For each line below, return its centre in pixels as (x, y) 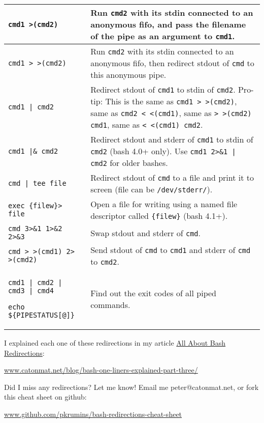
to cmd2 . (105, 261)
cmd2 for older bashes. (129, 163)
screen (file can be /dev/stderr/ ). (152, 189)
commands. (110, 305)
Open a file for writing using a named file (164, 204)
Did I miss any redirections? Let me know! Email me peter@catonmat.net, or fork (131, 387)
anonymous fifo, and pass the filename (168, 24)
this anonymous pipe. (128, 75)
